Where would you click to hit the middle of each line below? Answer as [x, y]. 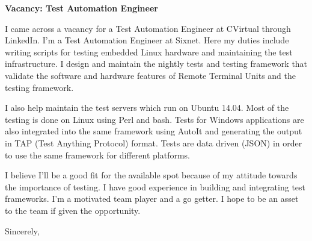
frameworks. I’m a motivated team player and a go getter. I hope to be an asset [152, 199]
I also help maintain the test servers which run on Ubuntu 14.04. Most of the [147, 108]
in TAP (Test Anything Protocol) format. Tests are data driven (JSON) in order [154, 142]
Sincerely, [22, 230]
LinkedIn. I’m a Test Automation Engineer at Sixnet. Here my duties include [147, 40]
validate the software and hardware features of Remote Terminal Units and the [150, 75]
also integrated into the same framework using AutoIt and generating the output [154, 131]
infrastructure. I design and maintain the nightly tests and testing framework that [156, 64]
